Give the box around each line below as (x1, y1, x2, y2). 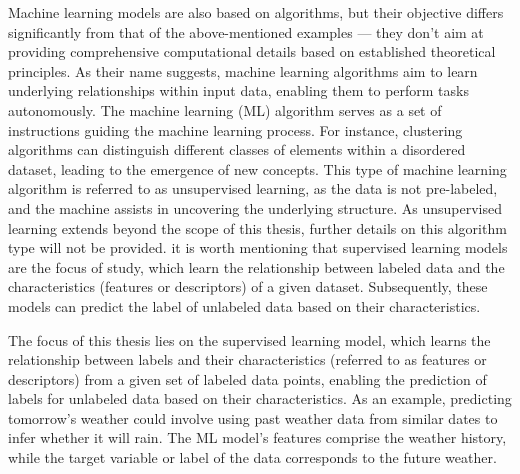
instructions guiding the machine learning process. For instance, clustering (8, 119, 463, 140)
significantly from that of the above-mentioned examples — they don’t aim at (8, 21, 484, 42)
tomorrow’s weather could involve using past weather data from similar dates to (8, 407, 498, 428)
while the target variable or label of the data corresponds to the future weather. (8, 447, 497, 468)
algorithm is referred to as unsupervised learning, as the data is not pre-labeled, (8, 178, 498, 199)
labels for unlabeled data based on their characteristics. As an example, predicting (8, 388, 512, 409)
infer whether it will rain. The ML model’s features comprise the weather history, (8, 427, 507, 448)
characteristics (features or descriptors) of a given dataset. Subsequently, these (8, 276, 488, 297)
